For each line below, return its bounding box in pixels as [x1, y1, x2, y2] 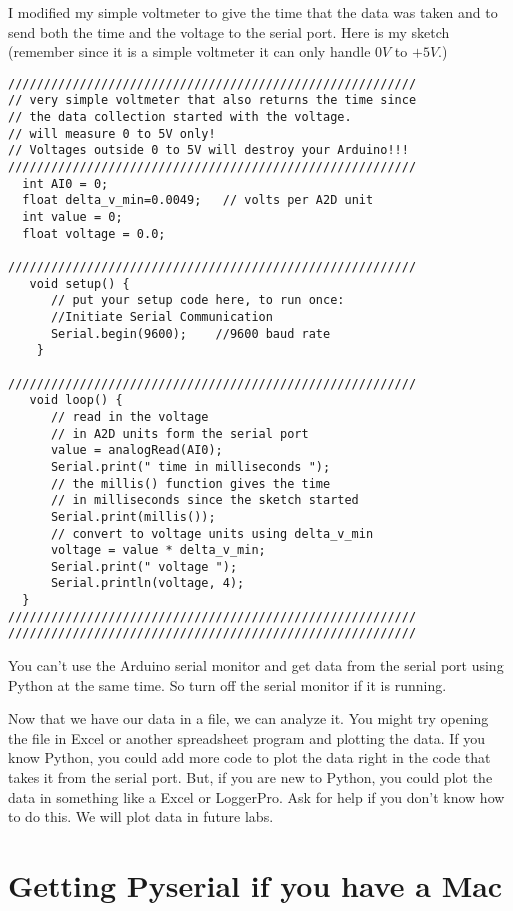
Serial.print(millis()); [50, 509, 216, 524]
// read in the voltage [50, 409, 209, 424]
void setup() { [29, 276, 130, 291]
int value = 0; [22, 210, 123, 225]
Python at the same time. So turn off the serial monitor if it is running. [8, 674, 447, 695]
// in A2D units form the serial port [50, 426, 309, 441]
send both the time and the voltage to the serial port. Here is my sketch [8, 21, 450, 42]
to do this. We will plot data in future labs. [8, 806, 274, 827]
